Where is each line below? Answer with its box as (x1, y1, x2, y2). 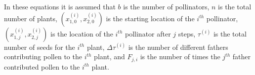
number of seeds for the (4, 41, 75, 52)
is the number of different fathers (128, 41, 228, 52)
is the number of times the (140, 51, 220, 62)
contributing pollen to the (4, 51, 82, 62)
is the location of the (50, 28, 113, 38)
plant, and (94, 51, 125, 62)
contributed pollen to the (4, 61, 80, 72)
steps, (178, 28, 196, 38)
